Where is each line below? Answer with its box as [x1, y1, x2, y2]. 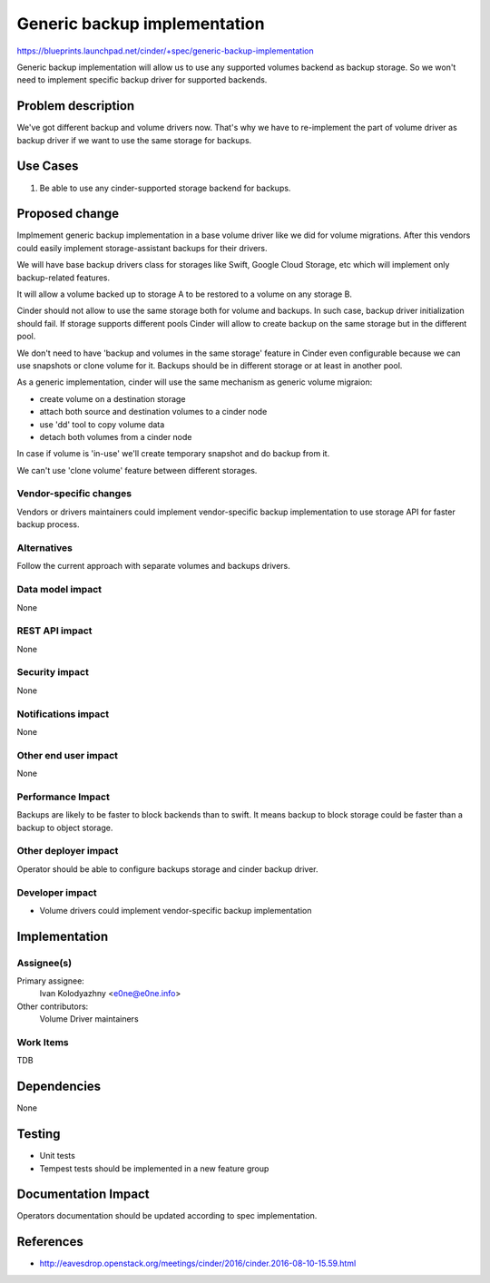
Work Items [16, 1035, 69, 1048]
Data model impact [16, 583, 103, 596]
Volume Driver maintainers [39, 1014, 140, 1024]
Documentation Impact [16, 1187, 150, 1202]
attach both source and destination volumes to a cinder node [39, 406, 268, 417]
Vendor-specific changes [16, 487, 132, 500]
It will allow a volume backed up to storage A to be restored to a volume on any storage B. [16, 289, 353, 299]
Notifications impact [16, 708, 109, 720]
